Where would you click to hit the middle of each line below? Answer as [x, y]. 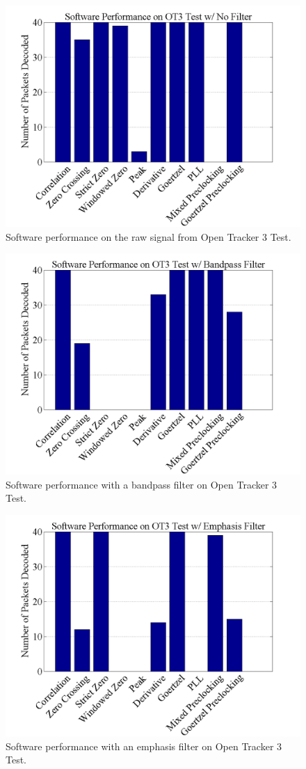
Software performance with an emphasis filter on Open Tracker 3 [144, 746]
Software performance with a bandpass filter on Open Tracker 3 [142, 484]
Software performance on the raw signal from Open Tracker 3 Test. [148, 236]
